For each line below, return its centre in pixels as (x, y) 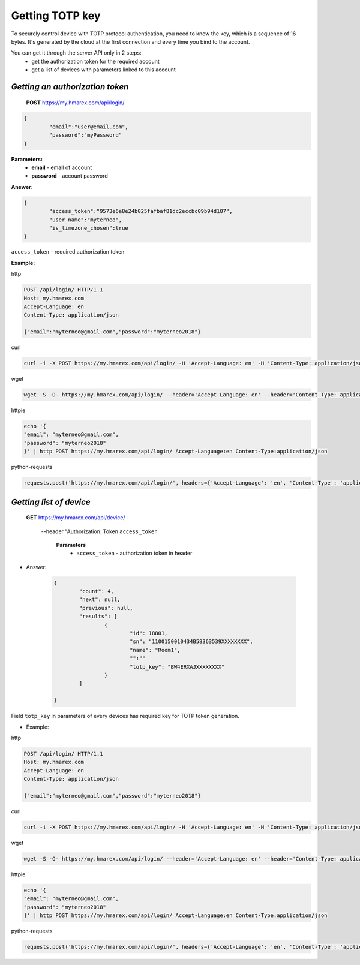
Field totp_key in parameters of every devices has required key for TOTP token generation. (125, 716)
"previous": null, (106, 608)
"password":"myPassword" (85, 135)
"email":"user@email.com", (88, 127)
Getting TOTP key (56, 16)
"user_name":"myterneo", (85, 220)
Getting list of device (51, 502)
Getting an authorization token (70, 87)
